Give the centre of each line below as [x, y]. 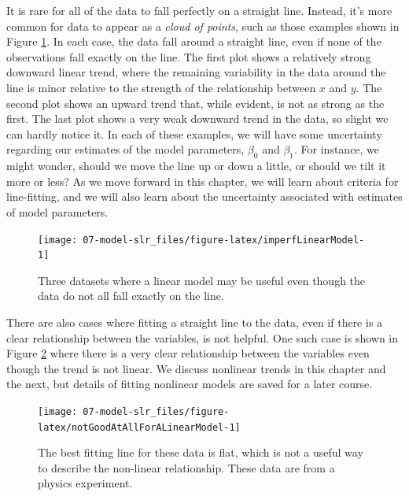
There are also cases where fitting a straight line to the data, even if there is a [195, 322]
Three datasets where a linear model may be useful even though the [202, 280]
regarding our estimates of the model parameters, [125, 149]
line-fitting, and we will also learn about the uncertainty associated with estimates [204, 196]
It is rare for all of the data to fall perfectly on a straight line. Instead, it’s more [199, 10]
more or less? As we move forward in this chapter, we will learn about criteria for [203, 181]
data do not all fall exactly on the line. [131, 296]
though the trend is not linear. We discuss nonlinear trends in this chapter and [196, 368]
